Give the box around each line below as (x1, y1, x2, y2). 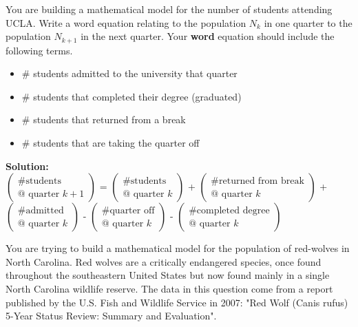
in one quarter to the (264, 15, 352, 30)
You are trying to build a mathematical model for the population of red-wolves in (6, 241, 350, 255)
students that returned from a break (33, 112, 186, 127)
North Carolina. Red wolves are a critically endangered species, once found (6, 254, 322, 268)
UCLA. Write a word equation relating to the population (6, 15, 246, 30)
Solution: (6, 158, 49, 173)
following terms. (6, 43, 73, 57)
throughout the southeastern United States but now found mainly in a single (6, 268, 330, 282)
